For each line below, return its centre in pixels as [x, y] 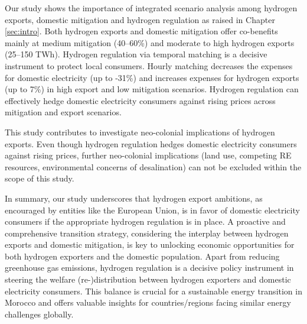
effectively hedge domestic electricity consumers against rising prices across [140, 100]
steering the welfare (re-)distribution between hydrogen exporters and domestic [148, 279]
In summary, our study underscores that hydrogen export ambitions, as [134, 198]
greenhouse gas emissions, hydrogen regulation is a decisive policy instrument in [149, 268]
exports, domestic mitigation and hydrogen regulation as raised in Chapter [140, 19]
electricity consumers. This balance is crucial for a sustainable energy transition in [153, 291]
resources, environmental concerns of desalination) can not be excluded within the [153, 166]
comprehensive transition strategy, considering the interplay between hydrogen [147, 233]
